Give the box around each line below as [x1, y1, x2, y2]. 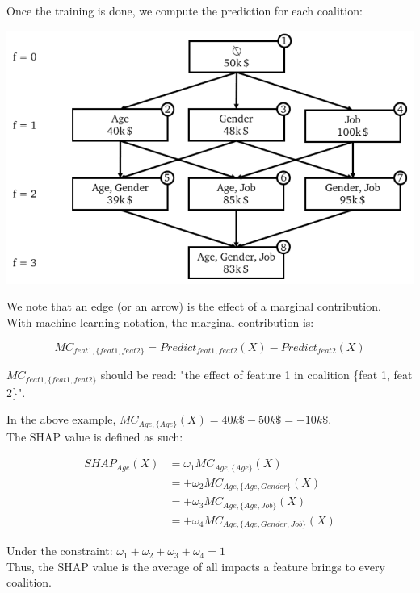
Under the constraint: [6, 542, 113, 559]
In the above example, [6, 411, 116, 428]
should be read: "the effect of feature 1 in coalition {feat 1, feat [100, 366, 413, 383]
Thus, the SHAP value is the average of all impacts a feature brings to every [6, 558, 385, 574]
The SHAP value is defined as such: [6, 428, 183, 445]
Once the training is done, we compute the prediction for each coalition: [6, 2, 363, 19]
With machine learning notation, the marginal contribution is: [6, 314, 314, 331]
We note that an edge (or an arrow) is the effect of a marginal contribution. [6, 298, 381, 315]
